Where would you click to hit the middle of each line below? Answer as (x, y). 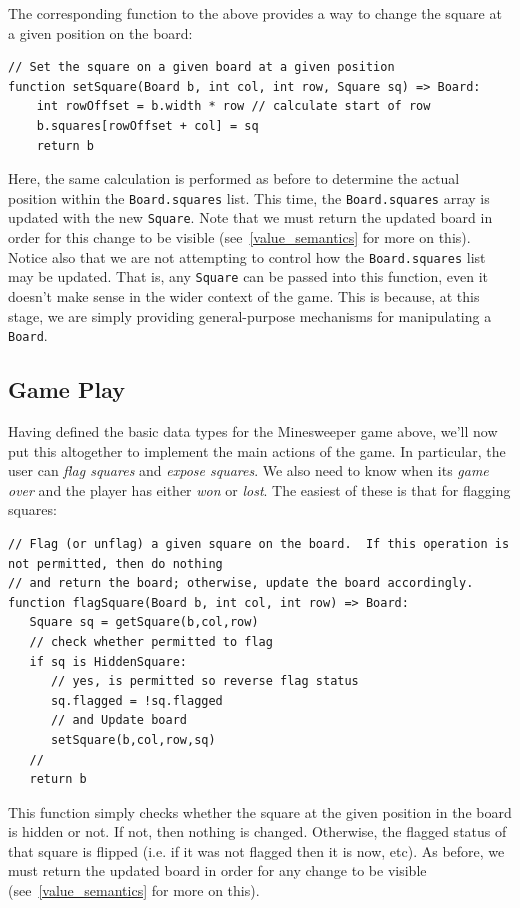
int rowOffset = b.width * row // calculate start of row (233, 106)
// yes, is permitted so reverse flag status (204, 681)
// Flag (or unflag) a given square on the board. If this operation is (259, 543)
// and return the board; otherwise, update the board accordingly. (241, 583)
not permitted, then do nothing (115, 563)
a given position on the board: (100, 32)
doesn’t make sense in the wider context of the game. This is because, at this (244, 295)
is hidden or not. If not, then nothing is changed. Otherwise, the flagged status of (257, 831)
